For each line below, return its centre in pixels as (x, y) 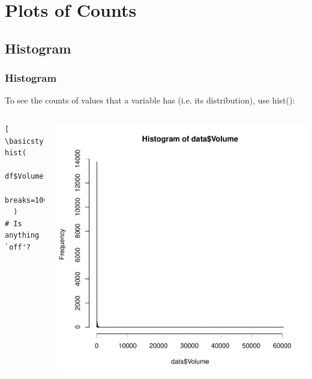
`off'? (18, 247)
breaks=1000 (28, 200)
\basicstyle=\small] (46, 141)
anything (22, 236)
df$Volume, (26, 177)
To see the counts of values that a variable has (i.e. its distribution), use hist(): (150, 100)
